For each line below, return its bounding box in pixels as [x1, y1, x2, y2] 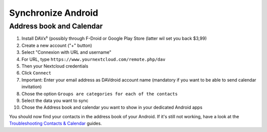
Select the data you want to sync [21, 98, 89, 103]
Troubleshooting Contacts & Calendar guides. [9, 121, 102, 127]
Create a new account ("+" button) [21, 42, 92, 48]
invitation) [21, 84, 42, 90]
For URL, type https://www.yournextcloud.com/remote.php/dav [21, 56, 166, 62]
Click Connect [21, 70, 51, 76]
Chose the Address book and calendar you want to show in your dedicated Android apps [21, 104, 203, 110]
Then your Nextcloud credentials [21, 63, 89, 69]
